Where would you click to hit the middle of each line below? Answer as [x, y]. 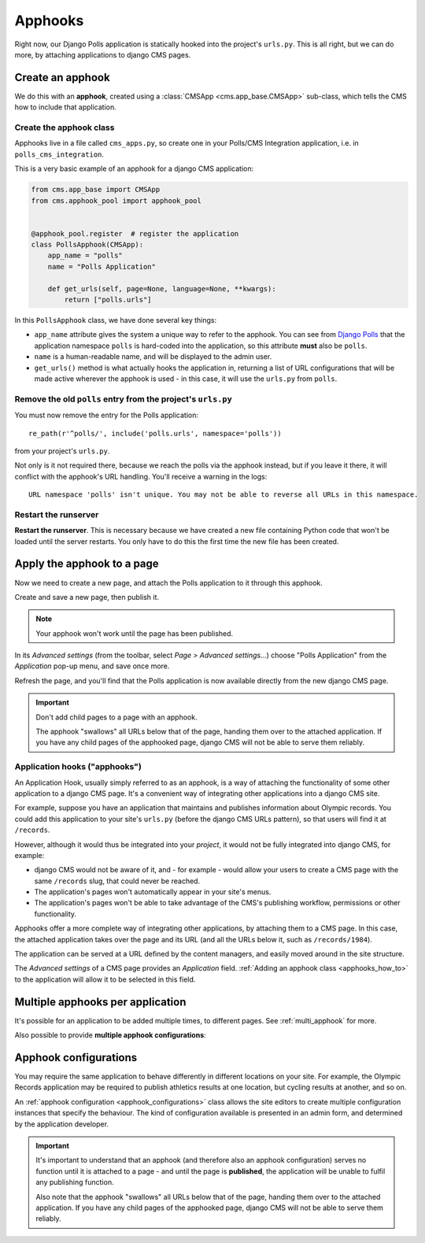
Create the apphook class [65, 128]
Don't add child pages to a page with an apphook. [116, 717]
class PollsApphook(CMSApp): [87, 245]
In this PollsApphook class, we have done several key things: [115, 320]
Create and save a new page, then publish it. [87, 597]
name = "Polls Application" [102, 266]
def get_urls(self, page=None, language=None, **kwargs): [162, 289]
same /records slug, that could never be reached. [117, 881]
